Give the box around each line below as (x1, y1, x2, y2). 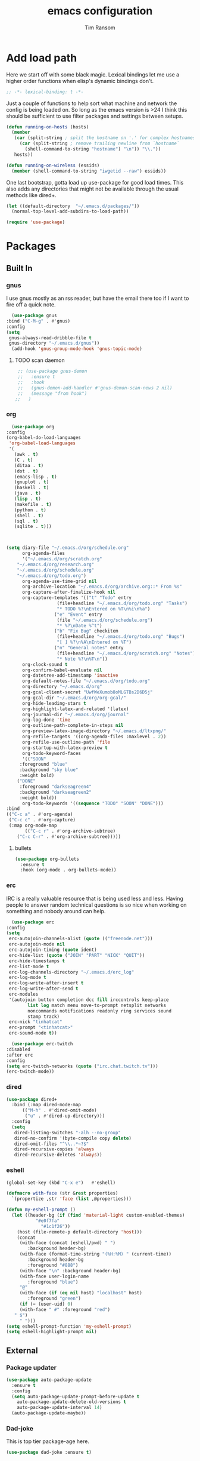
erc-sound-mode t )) (8, 1030, 58, 1036)
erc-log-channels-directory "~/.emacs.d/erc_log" (8, 969, 135, 975)
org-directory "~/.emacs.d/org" (21, 684, 102, 690)
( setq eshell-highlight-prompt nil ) (6, 1329, 97, 1335)
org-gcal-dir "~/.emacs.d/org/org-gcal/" (21, 695, 127, 701)
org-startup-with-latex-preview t (21, 745, 108, 751)
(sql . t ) (14, 518, 39, 524)
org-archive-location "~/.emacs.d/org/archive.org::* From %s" (21, 584, 183, 590)
